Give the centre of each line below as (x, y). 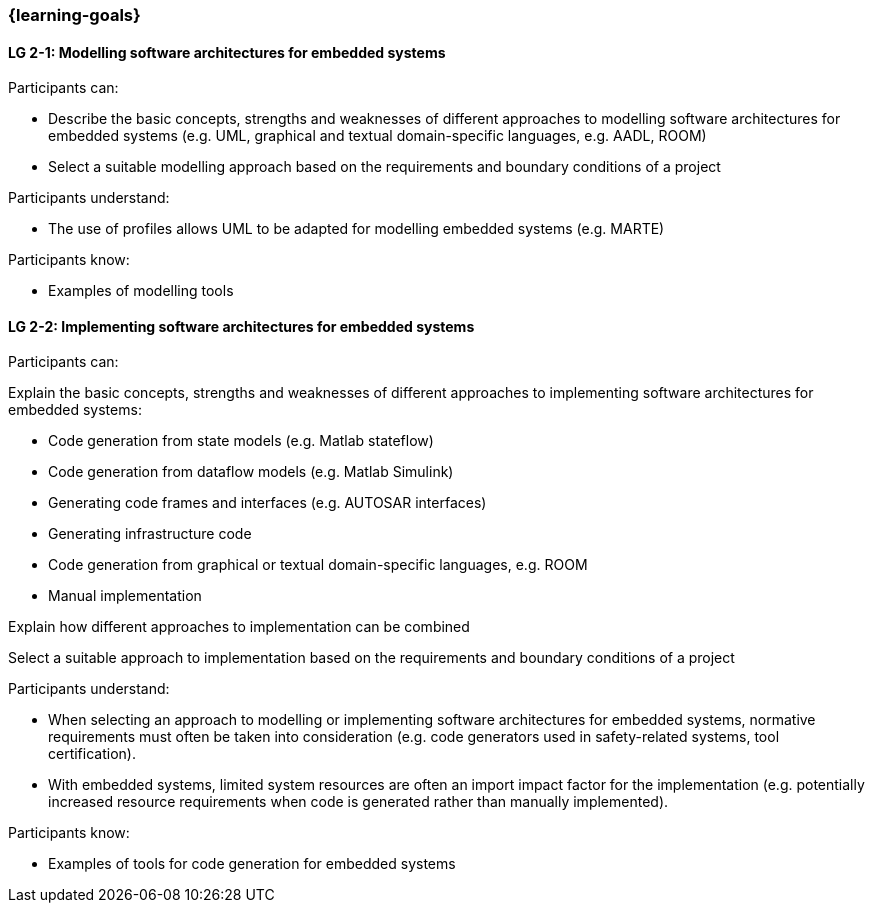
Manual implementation (125, 596)
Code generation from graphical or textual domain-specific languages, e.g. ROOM (318, 565)
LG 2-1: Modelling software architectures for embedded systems (227, 52)
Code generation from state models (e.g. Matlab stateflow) (241, 441)
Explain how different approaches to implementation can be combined (239, 627)
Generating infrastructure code (150, 534)
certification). (92, 754)
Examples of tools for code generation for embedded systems (252, 864)
